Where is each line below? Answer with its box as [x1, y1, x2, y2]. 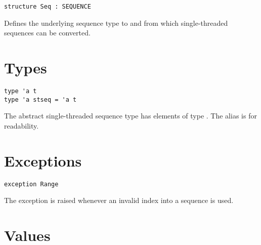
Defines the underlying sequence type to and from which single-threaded [4, 17, 228, 28]
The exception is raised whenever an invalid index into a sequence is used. [4, 195, 234, 206]
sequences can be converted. [4, 27, 91, 38]
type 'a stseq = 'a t [4, 96, 77, 103]
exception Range [4, 180, 59, 188]
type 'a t [4, 87, 37, 95]
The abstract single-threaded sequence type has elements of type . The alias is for [4, 110, 257, 121]
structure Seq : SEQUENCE [4, 3, 91, 10]
